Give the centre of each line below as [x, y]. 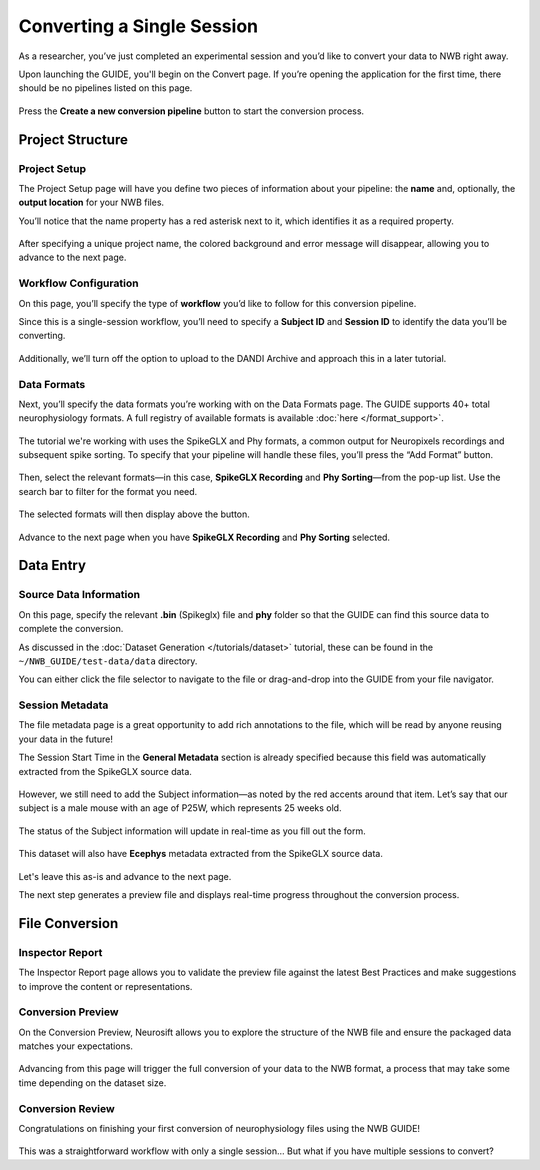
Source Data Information [79, 595]
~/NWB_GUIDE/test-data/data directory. [108, 661]
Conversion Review [66, 1108]
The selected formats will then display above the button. [134, 514]
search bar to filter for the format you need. [108, 491]
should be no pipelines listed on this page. [105, 88]
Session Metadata [63, 705]
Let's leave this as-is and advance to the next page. [125, 876]
